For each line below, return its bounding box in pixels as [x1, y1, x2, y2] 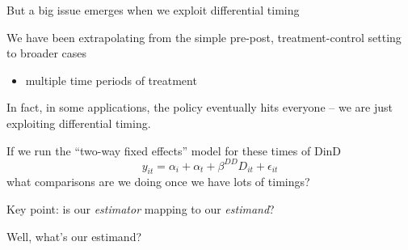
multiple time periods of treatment [25, 71, 197, 88]
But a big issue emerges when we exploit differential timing [6, 2, 300, 18]
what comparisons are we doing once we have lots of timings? [6, 173, 310, 190]
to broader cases [6, 44, 86, 61]
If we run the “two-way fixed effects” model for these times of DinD [6, 142, 342, 159]
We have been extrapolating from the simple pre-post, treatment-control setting [6, 28, 402, 45]
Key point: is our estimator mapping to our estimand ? [6, 201, 275, 218]
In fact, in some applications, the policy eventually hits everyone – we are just [6, 99, 393, 116]
